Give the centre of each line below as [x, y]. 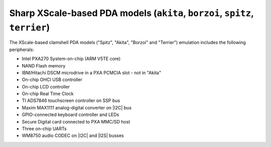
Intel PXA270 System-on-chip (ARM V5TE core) [71, 59]
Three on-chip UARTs [44, 129]
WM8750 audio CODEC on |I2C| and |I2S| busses [73, 135]
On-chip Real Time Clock [48, 94]
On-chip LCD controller [46, 86]
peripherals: [22, 49]
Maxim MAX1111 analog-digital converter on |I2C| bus [77, 107]
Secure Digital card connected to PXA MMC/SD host [76, 121]
